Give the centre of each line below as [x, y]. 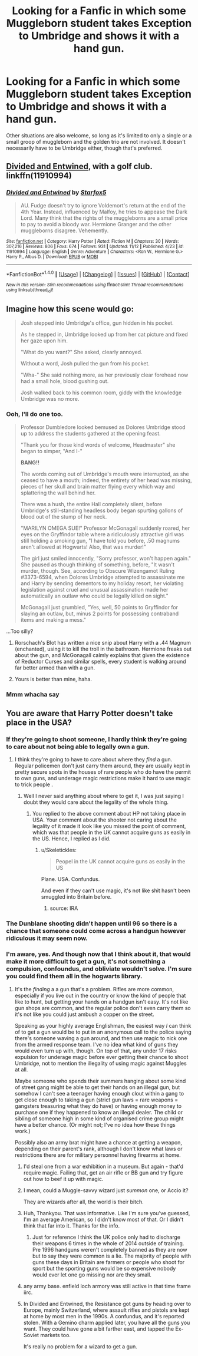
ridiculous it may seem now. [47, 938]
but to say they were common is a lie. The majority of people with [112, 1256]
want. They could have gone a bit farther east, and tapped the [99, 1329]
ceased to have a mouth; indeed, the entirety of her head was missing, [106, 480]
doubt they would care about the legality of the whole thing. [96, 802]
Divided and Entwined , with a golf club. [79, 166]
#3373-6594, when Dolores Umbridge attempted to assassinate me [103, 577]
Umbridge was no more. [50, 399]
